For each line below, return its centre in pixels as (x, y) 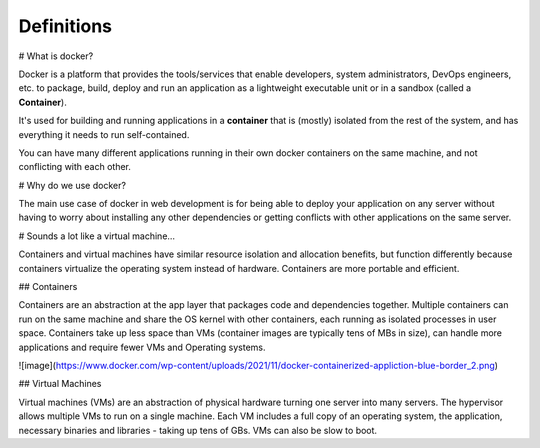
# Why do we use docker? (72, 185)
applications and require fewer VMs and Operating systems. (142, 347)
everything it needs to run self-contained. (104, 134)
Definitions (65, 26)
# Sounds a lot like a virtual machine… (96, 236)
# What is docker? (56, 56)
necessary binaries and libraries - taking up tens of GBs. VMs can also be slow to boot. (198, 430)
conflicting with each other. (75, 167)
